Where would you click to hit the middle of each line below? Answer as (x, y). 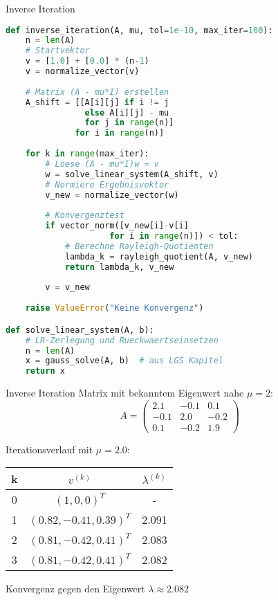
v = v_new (67, 288)
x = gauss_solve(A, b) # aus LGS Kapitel (124, 361)
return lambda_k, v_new (119, 267)
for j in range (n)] (129, 123)
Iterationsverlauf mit (49, 449)
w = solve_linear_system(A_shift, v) (132, 174)
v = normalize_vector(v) (82, 72)
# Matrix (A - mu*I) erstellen (97, 92)
